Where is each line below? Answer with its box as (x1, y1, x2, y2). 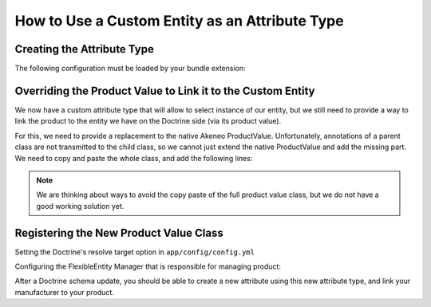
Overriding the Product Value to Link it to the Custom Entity (14, 84, 315, 97)
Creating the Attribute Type (14, 42, 155, 56)
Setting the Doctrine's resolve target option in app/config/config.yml (14, 247, 255, 257)
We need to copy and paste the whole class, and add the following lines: (14, 153, 253, 163)
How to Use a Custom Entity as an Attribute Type (14, 12, 344, 30)
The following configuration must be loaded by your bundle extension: (14, 64, 246, 73)
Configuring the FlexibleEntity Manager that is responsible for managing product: (14, 262, 281, 271)
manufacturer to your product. (14, 287, 115, 297)
